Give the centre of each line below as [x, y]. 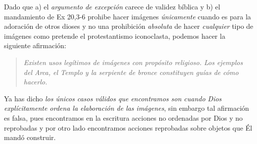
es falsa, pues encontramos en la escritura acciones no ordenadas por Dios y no [124, 117]
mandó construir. [30, 137]
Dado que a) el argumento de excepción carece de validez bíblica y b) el [112, 6]
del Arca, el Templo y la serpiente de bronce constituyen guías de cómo [131, 72]
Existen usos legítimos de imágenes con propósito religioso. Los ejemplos [133, 62]
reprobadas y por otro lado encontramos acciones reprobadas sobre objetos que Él [128, 127]
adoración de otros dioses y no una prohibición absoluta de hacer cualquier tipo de [129, 26]
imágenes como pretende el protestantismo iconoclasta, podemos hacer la [115, 36]
